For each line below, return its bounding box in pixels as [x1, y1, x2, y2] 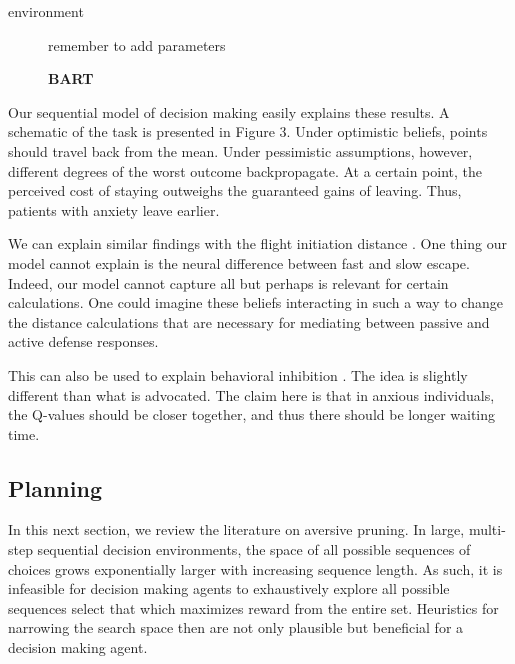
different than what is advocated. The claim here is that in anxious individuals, [8, 384, 495, 405]
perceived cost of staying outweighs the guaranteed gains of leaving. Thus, [8, 180, 462, 201]
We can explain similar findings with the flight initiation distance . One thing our [8, 233, 507, 254]
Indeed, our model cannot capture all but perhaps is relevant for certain [8, 272, 449, 293]
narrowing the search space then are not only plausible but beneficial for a [8, 617, 464, 638]
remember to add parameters [48, 34, 226, 55]
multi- [468, 519, 506, 540]
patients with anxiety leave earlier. [8, 199, 220, 220]
